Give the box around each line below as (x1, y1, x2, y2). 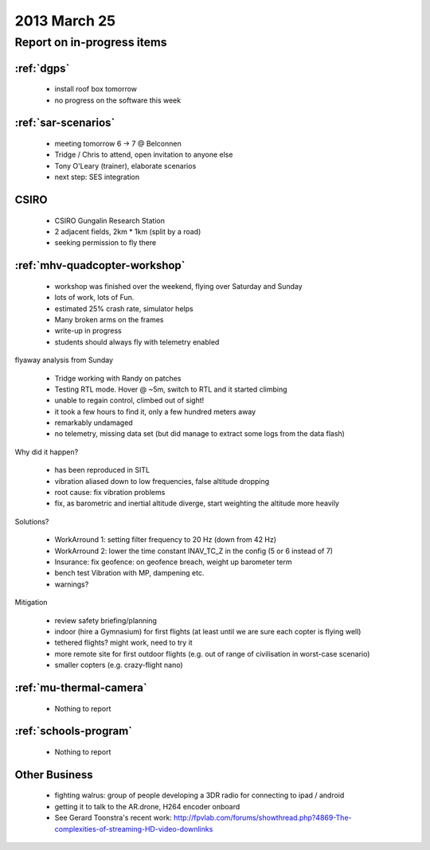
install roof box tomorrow (54, 84, 138, 94)
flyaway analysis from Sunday (14, 355, 114, 365)
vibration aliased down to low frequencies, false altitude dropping (54, 476, 270, 485)
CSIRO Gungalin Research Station (54, 216, 165, 225)
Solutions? (14, 517, 49, 526)
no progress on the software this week (54, 96, 182, 105)
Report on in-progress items (14, 35, 167, 49)
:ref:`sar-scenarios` (14, 116, 115, 130)
